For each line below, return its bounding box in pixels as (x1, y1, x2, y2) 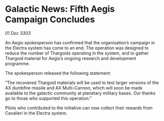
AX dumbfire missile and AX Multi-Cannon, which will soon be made (5, 85, 143, 91)
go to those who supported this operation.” (5, 95, 92, 101)
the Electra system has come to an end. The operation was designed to (5, 45, 149, 51)
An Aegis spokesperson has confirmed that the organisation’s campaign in (5, 39, 155, 45)
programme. (5, 60, 30, 66)
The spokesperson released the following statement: (5, 70, 112, 76)
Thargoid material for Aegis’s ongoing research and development (5, 55, 136, 61)
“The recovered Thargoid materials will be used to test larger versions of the (5, 80, 159, 86)
